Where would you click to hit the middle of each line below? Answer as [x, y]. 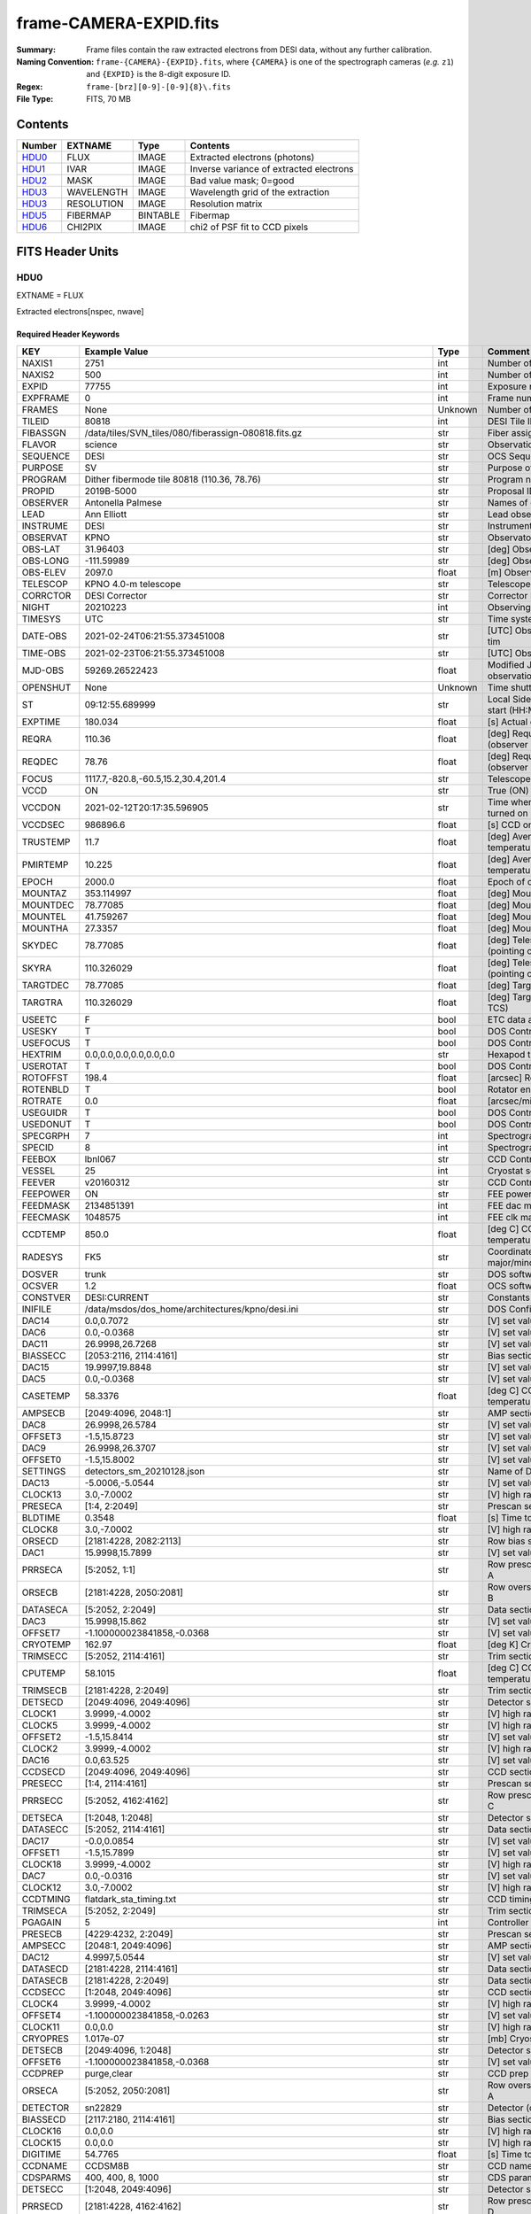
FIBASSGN [44, 432]
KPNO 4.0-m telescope [133, 584]
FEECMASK [46, 1217]
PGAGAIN [42, 1922]
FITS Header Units [68, 252]
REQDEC [40, 762]
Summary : [36, 50]
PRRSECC [42, 1800]
